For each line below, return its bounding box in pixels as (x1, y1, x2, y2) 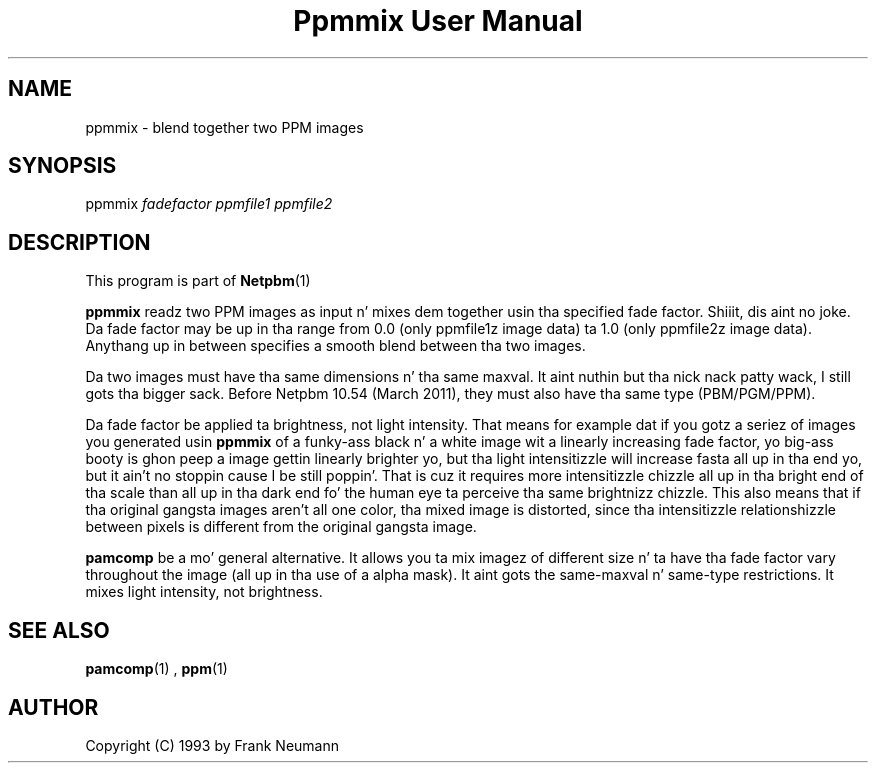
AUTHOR (8, 694, 99, 720)
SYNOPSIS (8, 153, 117, 179)
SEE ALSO (8, 617, 110, 643)
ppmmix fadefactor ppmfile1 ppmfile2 (85, 195, 333, 213)
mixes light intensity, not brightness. (85, 583, 323, 601)
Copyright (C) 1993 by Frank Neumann (85, 736, 340, 754)
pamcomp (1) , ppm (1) (85, 660, 228, 678)
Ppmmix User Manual (293, 4, 583, 38)
